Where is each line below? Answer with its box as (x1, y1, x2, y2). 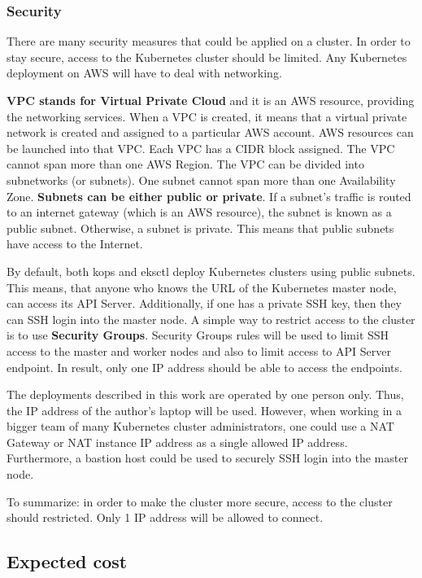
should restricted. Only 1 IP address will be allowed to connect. (7, 509, 324, 526)
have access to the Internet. (7, 235, 143, 252)
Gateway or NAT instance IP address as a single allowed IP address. (7, 433, 348, 450)
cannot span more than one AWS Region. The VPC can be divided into (7, 155, 364, 173)
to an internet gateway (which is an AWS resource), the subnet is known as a (7, 204, 392, 221)
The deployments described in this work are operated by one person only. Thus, (7, 386, 404, 403)
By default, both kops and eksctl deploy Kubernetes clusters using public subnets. (7, 262, 415, 279)
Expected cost (7, 549, 128, 574)
